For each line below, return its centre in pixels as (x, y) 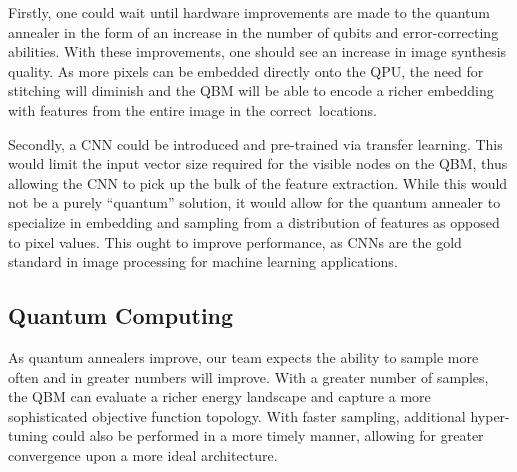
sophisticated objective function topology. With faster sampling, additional (237, 415)
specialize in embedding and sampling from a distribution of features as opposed (254, 221)
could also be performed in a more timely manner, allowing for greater (268, 435)
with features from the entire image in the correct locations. (192, 109)
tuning (28, 435)
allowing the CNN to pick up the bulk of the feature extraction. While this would (258, 182)
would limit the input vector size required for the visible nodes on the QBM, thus (258, 163)
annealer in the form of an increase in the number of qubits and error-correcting (253, 31)
